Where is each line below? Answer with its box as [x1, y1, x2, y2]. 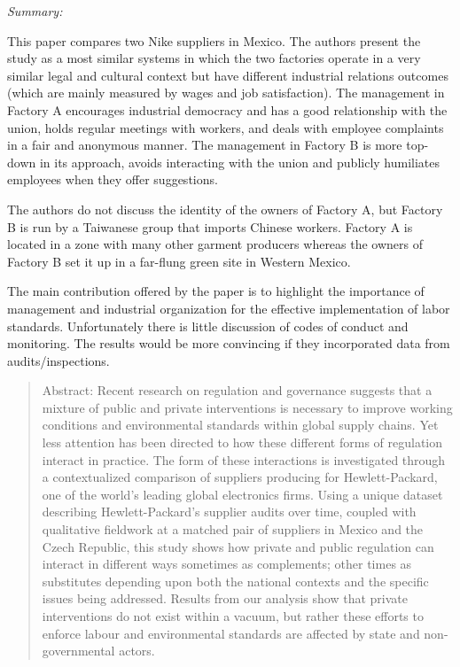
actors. [119, 641, 155, 660]
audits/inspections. [7, 351, 110, 369]
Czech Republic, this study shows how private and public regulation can [42, 537, 434, 555]
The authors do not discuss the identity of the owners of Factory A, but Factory [7, 199, 443, 218]
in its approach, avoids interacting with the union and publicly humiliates [39, 152, 441, 171]
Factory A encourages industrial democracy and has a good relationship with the [7, 100, 448, 119]
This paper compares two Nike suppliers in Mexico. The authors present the [7, 31, 421, 50]
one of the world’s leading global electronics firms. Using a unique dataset [42, 485, 443, 503]
